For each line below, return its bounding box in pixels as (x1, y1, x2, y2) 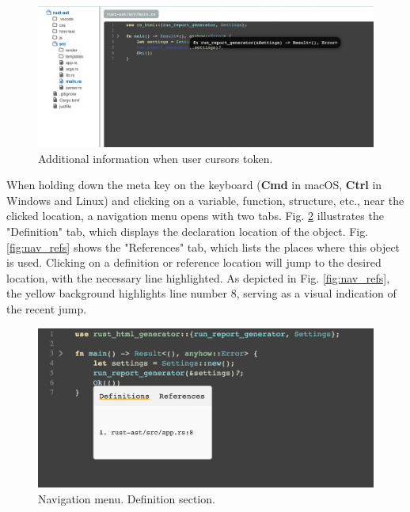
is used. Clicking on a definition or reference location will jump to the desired (6, 254, 382, 271)
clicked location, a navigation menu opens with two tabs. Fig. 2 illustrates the (6, 207, 384, 224)
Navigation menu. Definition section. (38, 490, 215, 506)
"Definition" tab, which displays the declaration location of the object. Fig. (6, 223, 369, 240)
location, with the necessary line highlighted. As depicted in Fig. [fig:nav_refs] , (6, 269, 390, 286)
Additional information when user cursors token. (38, 150, 273, 166)
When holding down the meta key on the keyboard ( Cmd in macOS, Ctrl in (6, 176, 382, 193)
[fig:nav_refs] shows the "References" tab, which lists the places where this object (6, 238, 401, 255)
